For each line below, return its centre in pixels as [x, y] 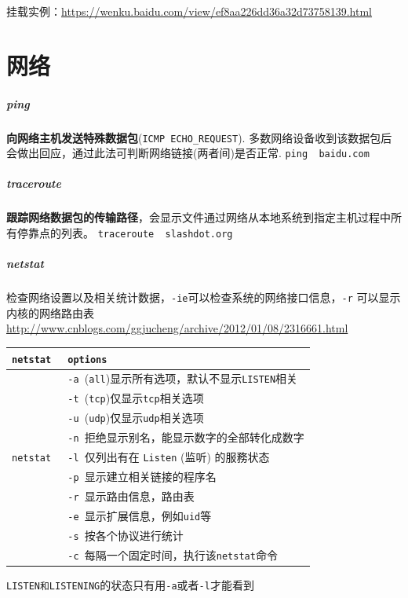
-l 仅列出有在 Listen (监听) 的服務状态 [169, 457]
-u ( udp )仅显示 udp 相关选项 [136, 418]
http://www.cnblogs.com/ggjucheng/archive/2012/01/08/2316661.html [177, 328]
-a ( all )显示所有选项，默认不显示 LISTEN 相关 [183, 378]
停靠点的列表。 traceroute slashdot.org [125, 233]
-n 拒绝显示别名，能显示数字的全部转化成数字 [186, 437]
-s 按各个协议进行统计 [126, 535]
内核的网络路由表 [50, 312]
